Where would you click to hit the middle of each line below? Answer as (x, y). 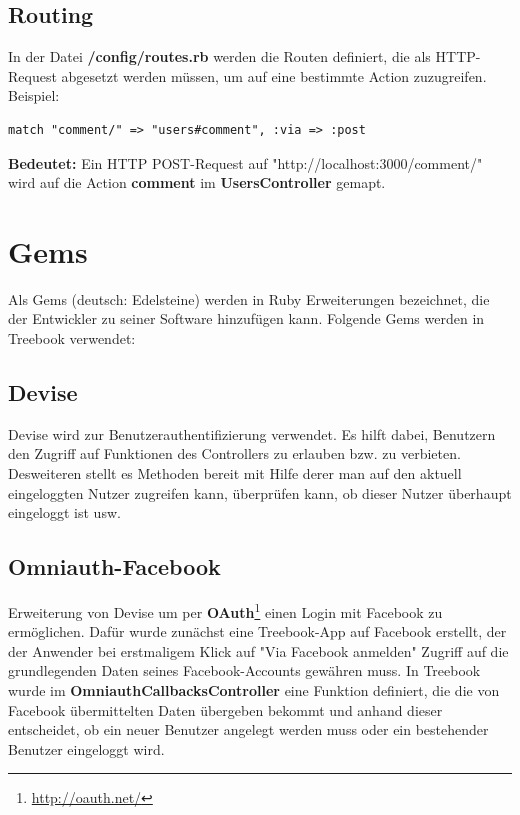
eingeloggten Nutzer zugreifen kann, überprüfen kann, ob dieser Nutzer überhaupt (260, 492)
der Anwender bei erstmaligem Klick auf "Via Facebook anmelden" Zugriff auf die (258, 650)
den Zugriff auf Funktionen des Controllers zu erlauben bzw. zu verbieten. (234, 453)
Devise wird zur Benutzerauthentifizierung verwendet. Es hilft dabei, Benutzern (252, 433)
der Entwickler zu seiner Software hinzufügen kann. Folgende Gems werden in (246, 318)
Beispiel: (34, 95)
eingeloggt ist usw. (64, 512)
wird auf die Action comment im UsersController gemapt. (197, 182)
